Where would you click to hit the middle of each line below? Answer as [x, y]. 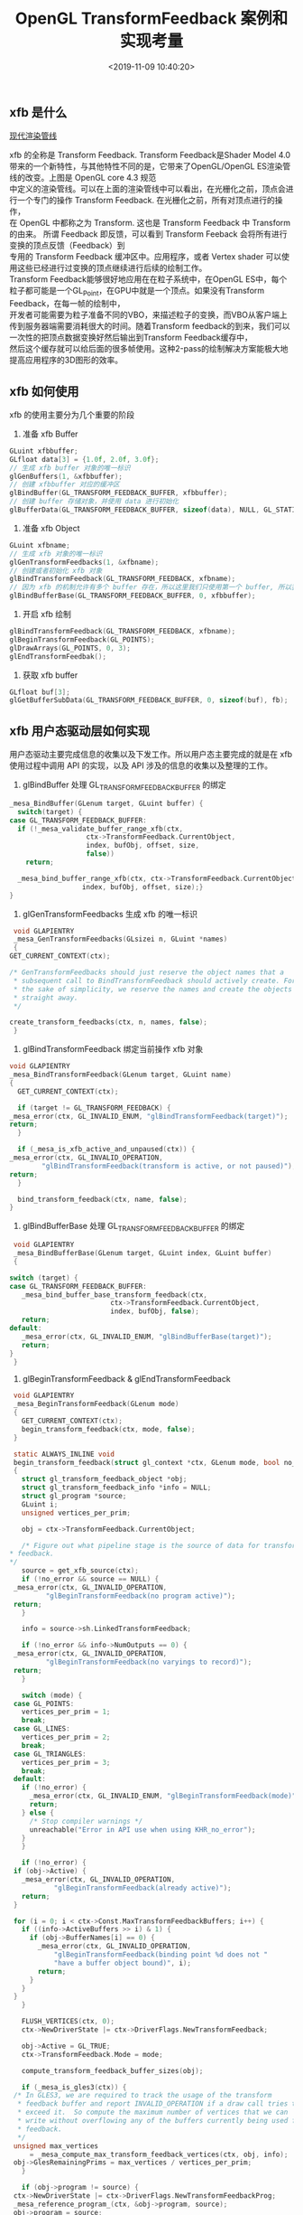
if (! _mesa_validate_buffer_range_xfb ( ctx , [100, 829]
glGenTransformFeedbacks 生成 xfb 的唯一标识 [110, 914]
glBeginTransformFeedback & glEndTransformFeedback [127, 1379]
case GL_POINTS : [44, 1703]
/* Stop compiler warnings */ [86, 1821]
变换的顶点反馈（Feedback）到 [67, 246]
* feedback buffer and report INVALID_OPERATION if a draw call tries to [159, 2104]
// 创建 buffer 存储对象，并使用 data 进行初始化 [94, 502]
